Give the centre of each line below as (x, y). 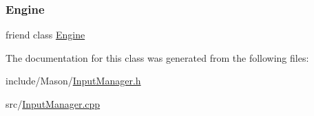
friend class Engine (45, 35)
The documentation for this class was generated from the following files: (157, 57)
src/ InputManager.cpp (53, 104)
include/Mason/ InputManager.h (73, 81)
